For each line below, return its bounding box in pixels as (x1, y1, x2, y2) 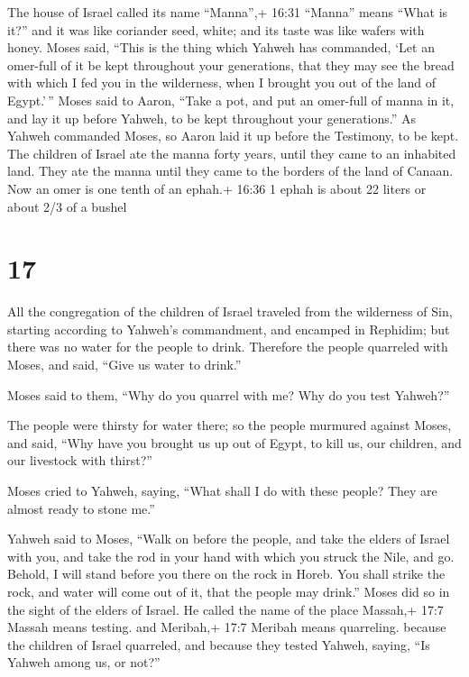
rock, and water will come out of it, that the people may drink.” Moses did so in (7, 581, 450, 600)
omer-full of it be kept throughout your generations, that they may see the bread (7, 55, 455, 74)
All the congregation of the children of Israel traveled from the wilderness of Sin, (7, 302, 453, 321)
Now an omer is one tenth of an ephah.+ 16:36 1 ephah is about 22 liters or (7, 178, 427, 197)
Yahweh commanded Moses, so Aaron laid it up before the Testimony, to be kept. (7, 126, 459, 145)
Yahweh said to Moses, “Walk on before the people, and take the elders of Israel (7, 529, 450, 548)
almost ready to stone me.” (7, 499, 155, 517)
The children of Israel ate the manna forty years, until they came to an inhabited (7, 143, 456, 162)
